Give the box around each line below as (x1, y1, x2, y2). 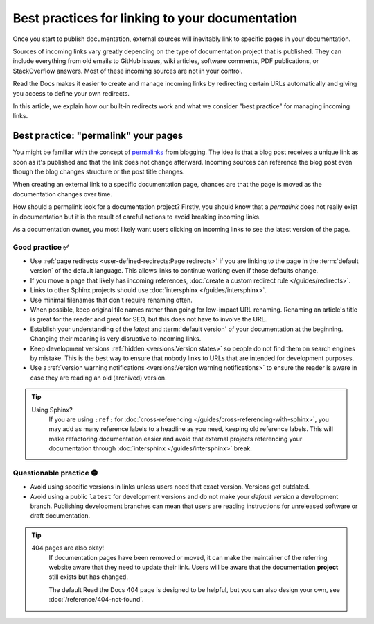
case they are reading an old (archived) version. (30, 373, 167, 382)
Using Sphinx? (31, 405, 73, 414)
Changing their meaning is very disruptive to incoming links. (30, 335, 202, 343)
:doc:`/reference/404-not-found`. (48, 596, 145, 604)
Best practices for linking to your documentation (12, 10, 298, 26)
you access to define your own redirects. (12, 89, 130, 97)
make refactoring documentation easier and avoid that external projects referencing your (48, 435, 303, 443)
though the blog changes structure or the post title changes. (12, 167, 185, 176)
